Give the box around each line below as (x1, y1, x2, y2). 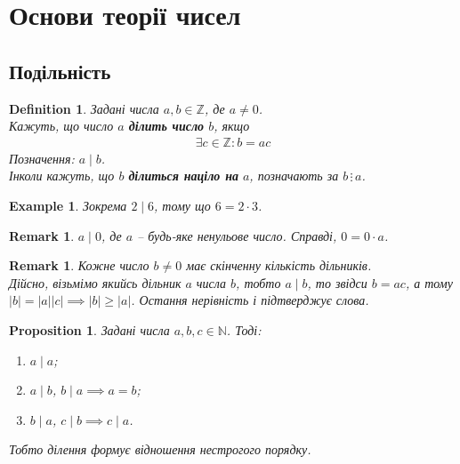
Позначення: (9, 148, 75, 167)
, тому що (154, 196, 211, 214)
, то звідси (307, 273, 367, 292)
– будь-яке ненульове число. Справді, (137, 226, 337, 244)
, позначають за (249, 166, 339, 185)
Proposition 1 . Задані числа (9, 320, 170, 339)
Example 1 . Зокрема (9, 196, 127, 214)
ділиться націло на (128, 166, 238, 185)
